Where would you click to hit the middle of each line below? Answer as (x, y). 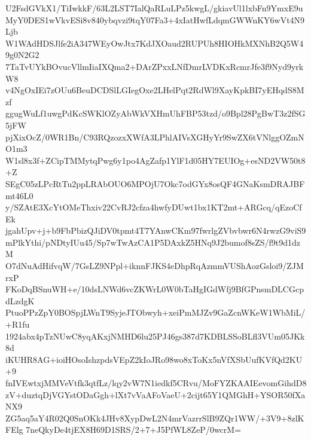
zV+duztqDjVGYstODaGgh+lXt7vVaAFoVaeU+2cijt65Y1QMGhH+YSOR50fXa (155, 394)
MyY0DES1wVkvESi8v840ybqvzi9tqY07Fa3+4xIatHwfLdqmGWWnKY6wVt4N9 (155, 19)
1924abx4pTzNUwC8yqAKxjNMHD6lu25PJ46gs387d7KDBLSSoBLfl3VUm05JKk (155, 336)
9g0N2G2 (22, 55)
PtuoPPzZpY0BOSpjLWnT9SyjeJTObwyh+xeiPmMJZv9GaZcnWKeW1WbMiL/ (155, 312)
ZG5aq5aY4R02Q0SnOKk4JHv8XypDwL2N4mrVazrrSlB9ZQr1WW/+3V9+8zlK (155, 418)
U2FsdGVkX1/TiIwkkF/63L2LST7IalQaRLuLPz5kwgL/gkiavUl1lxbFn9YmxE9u (154, 8)
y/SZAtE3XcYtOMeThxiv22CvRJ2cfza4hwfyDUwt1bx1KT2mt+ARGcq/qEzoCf (154, 207)
